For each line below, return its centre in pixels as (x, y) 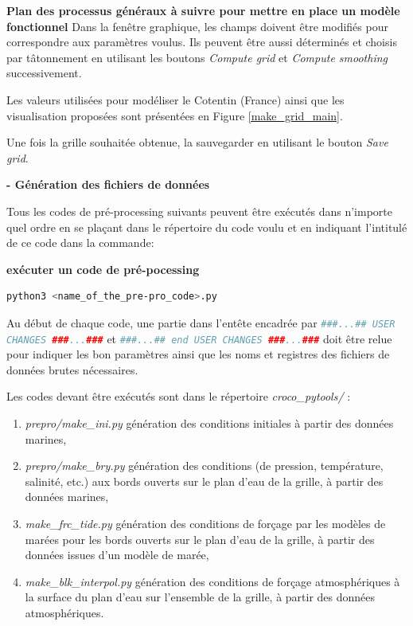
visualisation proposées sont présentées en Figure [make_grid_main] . (175, 115)
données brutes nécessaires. (72, 369)
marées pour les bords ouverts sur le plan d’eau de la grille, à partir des (200, 539)
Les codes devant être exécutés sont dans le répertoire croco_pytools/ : (179, 396)
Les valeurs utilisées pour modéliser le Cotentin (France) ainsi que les (175, 99)
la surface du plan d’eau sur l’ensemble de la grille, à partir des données (200, 597)
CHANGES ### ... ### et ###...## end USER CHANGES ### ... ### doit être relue (199, 338)
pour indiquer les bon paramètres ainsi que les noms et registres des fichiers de (198, 354)
